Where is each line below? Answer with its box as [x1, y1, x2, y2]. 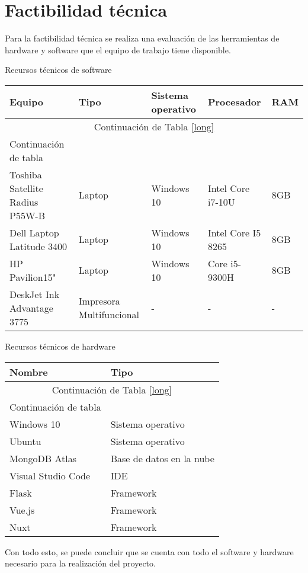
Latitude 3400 [9, 239, 68, 253]
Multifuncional [78, 308, 140, 322]
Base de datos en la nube [110, 451, 214, 465]
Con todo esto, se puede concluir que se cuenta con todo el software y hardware [5, 545, 294, 558]
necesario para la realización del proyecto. [5, 557, 156, 569]
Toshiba [9, 167, 42, 181]
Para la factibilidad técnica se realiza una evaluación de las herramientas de [5, 32, 280, 44]
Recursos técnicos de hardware [5, 340, 115, 352]
